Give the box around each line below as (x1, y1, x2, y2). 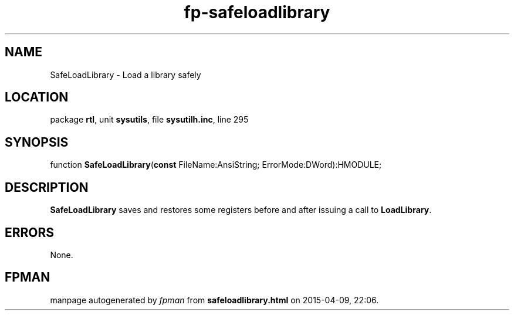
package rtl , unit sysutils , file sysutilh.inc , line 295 (50, 114, 249, 125)
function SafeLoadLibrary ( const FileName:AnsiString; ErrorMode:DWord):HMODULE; (50, 160, 382, 170)
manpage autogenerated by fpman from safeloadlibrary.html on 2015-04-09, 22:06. (50, 294, 379, 305)
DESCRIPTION (5, 179, 89, 195)
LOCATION (5, 90, 69, 105)
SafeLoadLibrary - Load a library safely (50, 69, 201, 80)
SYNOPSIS (5, 134, 69, 150)
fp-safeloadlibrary (184, 2, 330, 22)
